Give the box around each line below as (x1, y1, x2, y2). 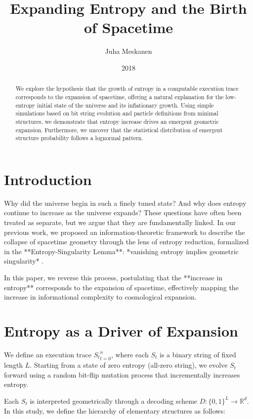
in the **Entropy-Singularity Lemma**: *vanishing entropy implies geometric (4, 246, 239, 256)
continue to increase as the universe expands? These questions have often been (4, 207, 242, 218)
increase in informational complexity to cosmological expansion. (4, 292, 197, 302)
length (4, 360, 23, 370)
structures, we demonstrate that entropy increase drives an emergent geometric (15, 117, 219, 125)
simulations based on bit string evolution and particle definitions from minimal (15, 109, 218, 117)
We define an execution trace (4, 349, 91, 359)
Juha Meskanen (105, 46, 152, 56)
